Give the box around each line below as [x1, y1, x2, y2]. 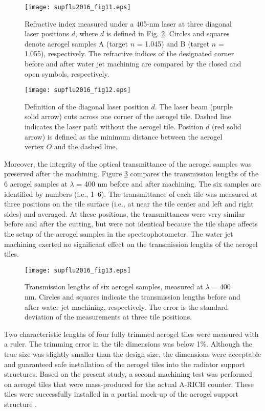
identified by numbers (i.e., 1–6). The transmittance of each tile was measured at [4, 188, 258, 199]
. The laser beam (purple [154, 101, 233, 111]
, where [75, 28, 98, 39]
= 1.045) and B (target [137, 38, 210, 49]
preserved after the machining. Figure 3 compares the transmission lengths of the [4, 168, 259, 179]
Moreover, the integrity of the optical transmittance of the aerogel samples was [4, 158, 252, 169]
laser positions [25, 28, 69, 39]
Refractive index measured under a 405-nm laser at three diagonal [25, 18, 232, 29]
